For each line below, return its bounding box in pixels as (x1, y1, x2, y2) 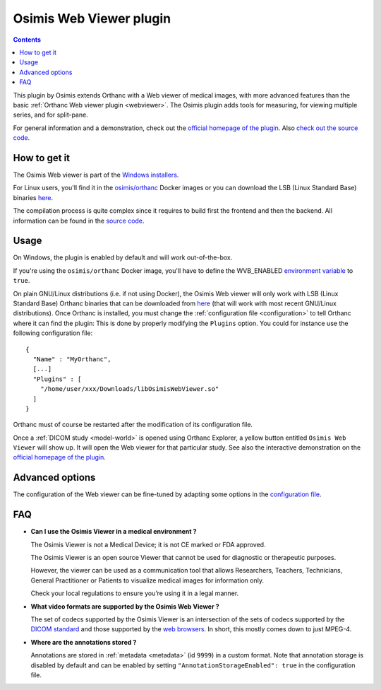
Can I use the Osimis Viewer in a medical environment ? (30, 527, 197, 536)
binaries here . (13, 193, 54, 201)
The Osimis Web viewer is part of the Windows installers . (13, 170, 179, 179)
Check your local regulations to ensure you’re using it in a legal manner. (30, 589, 239, 597)
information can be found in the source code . (13, 216, 145, 225)
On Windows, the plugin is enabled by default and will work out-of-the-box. (13, 253, 233, 262)
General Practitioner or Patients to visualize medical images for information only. (30, 576, 265, 585)
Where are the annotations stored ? (30, 638, 137, 646)
